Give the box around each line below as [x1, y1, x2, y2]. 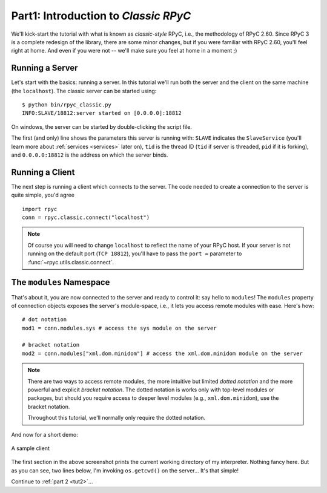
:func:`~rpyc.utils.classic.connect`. [27, 258, 114, 266]
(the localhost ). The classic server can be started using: [11, 87, 157, 94]
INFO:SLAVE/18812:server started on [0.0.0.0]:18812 [22, 109, 182, 117]
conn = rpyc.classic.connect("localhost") [22, 214, 150, 221]
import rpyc [22, 206, 58, 212]
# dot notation [22, 316, 67, 323]
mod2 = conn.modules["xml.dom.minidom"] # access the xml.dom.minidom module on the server [22, 350, 303, 357]
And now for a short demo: [11, 431, 78, 438]
